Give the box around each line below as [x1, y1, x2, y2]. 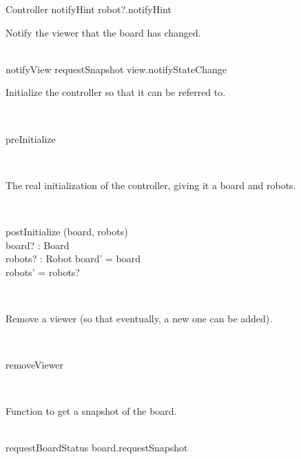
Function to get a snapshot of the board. [6, 404, 177, 418]
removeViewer [6, 358, 64, 372]
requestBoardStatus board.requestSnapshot [6, 440, 188, 455]
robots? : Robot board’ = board [6, 251, 141, 266]
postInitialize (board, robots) [6, 224, 128, 238]
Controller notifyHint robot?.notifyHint [6, 2, 172, 16]
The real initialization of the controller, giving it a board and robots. [6, 177, 296, 192]
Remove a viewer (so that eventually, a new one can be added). [6, 311, 273, 325]
